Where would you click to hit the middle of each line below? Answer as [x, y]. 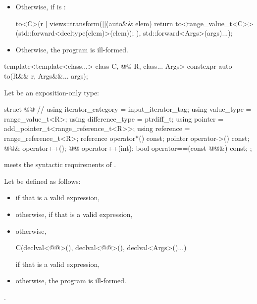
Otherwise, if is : [41, 6]
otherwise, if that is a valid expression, [74, 214]
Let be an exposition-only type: [52, 92]
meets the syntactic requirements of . [60, 164]
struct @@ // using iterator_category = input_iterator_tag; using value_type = [128, 109]
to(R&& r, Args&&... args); [46, 75]
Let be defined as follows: [42, 181]
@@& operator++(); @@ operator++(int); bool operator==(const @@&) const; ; [128, 148]
